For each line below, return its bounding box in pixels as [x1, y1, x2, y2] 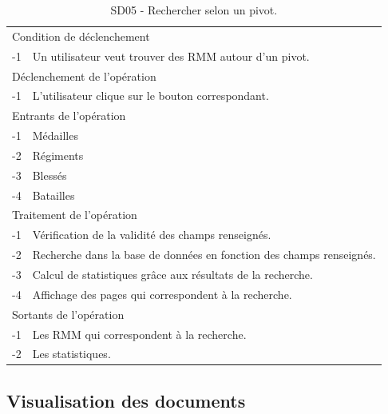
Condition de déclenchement [12, 27, 150, 44]
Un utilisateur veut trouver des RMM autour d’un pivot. [32, 47, 310, 64]
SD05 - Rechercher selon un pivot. [110, 2, 278, 18]
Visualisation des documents [6, 388, 246, 412]
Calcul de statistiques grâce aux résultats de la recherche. [32, 265, 313, 282]
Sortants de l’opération [12, 305, 125, 322]
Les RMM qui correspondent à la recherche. [32, 325, 247, 342]
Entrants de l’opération [12, 107, 126, 124]
